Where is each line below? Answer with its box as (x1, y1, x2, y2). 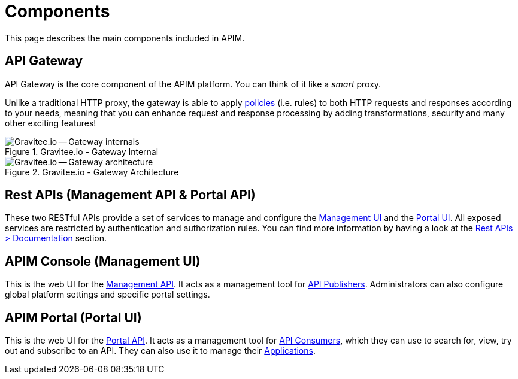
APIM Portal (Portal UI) (5, 310, 142, 325)
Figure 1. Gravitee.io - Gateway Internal (5, 146, 159, 157)
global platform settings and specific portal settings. (5, 289, 210, 300)
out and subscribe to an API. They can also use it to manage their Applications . (5, 345, 316, 356)
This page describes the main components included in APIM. (5, 32, 245, 43)
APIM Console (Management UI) (5, 253, 201, 269)
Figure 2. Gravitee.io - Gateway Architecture (5, 166, 179, 177)
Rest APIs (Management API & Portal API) (5, 187, 256, 203)
